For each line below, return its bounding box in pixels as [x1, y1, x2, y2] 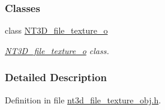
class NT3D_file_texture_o [5, 24, 108, 37]
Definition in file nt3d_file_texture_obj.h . [5, 93, 161, 106]
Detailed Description [5, 70, 107, 85]
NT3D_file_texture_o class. [5, 44, 109, 57]
